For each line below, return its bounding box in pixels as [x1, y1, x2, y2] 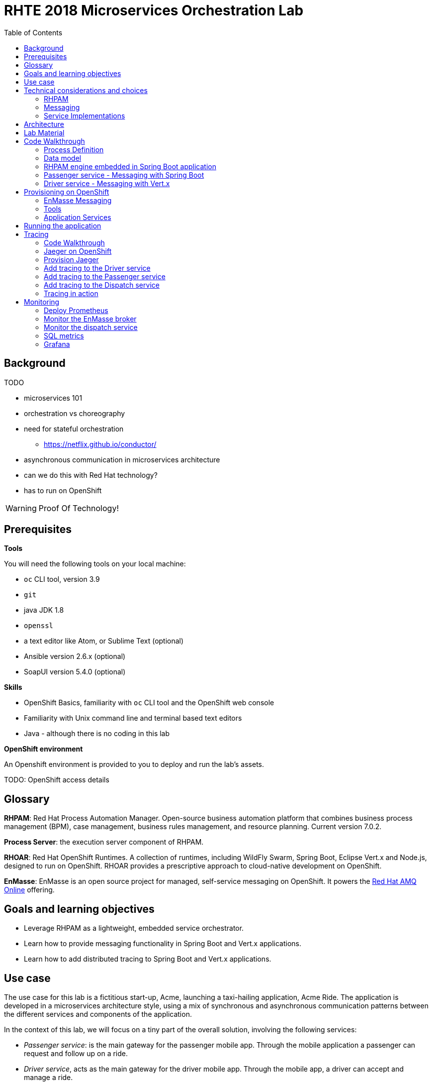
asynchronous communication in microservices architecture [24, 455, 220, 464]
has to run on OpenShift [24, 486, 102, 495]
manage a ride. [24, 1073, 73, 1082]
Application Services [44, 213, 111, 221]
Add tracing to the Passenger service [44, 272, 166, 281]
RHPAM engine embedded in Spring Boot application [44, 162, 216, 171]
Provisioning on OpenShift [24, 187, 109, 196]
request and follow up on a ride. [24, 1049, 128, 1058]
